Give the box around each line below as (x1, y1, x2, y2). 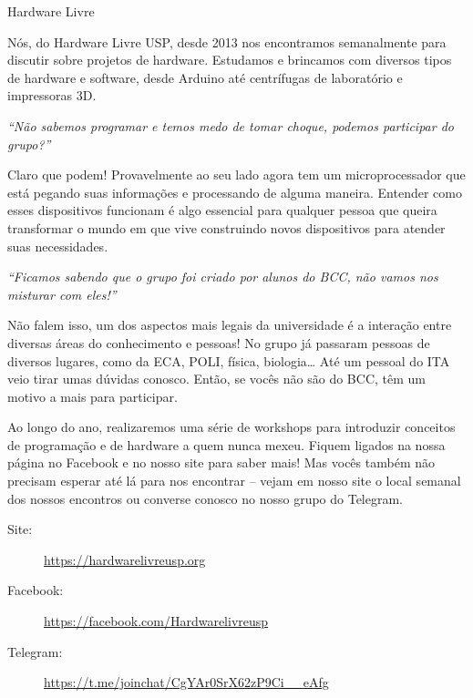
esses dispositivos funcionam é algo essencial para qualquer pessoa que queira (7, 200, 437, 220)
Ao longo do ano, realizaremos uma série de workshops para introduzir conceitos (7, 417, 456, 436)
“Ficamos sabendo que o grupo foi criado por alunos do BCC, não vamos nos (7, 267, 438, 286)
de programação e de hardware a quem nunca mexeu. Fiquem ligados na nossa (7, 435, 446, 454)
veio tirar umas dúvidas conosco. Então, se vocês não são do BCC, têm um (7, 369, 426, 388)
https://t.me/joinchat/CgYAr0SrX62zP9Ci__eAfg (44, 672, 329, 692)
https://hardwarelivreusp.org (44, 549, 206, 569)
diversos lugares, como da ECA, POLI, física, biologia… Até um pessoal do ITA (7, 351, 450, 370)
